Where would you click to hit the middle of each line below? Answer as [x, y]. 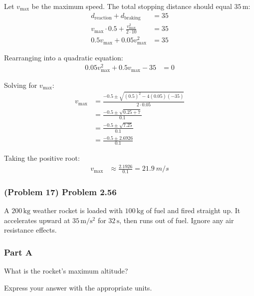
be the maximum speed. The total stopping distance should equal [132, 6]
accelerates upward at [37, 220]
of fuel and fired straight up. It [193, 210]
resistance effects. [30, 230]
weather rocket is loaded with [78, 210]
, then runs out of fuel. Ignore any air [177, 220]
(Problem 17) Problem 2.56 [60, 191]
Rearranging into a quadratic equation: [64, 57]
